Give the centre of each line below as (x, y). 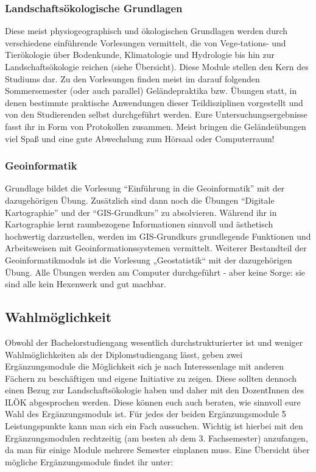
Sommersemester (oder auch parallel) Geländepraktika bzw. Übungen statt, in (151, 91)
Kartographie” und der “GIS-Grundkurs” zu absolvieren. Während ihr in (141, 212)
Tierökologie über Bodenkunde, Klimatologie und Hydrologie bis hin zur (140, 55)
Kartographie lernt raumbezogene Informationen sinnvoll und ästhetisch (139, 224)
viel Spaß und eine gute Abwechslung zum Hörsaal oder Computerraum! (140, 138)
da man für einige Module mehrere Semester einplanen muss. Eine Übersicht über (157, 450)
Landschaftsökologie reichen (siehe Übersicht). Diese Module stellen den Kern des (157, 66)
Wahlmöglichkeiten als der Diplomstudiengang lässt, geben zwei (124, 354)
